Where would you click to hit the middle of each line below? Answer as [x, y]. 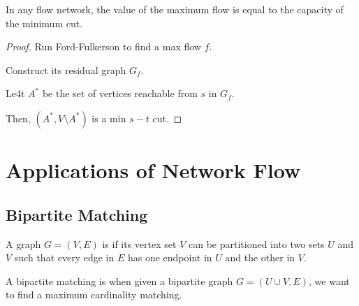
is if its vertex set [139, 243]
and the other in [260, 257]
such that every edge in [64, 257]
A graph [23, 243]
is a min [109, 118]
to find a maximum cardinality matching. [94, 294]
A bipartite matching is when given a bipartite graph [119, 280]
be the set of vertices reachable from [120, 93]
